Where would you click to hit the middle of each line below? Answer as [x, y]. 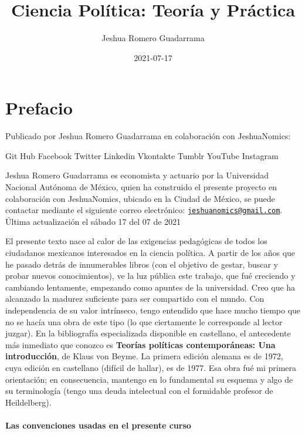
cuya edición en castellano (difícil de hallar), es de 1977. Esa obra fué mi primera [151, 367]
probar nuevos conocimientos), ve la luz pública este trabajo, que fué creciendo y [150, 276]
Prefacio [39, 108]
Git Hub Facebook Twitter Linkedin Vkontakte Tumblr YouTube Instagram [142, 155]
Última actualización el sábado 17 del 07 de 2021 [93, 221]
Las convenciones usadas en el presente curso [98, 425]
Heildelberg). [28, 402]
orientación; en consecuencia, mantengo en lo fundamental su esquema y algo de [149, 379]
